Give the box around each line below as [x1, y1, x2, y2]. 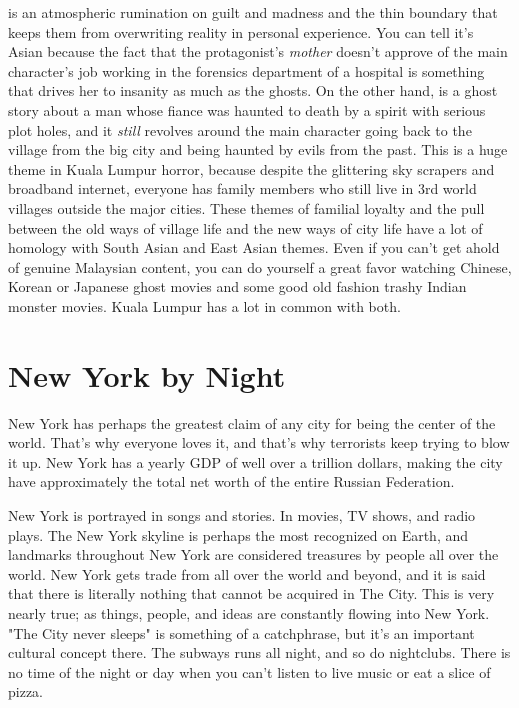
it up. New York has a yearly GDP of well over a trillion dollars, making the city [8, 451, 503, 472]
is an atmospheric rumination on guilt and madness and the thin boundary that [8, 2, 498, 22]
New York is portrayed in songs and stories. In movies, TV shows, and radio [8, 505, 476, 525]
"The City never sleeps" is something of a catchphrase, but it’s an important [8, 622, 475, 643]
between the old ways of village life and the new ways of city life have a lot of [8, 217, 483, 238]
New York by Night [8, 354, 286, 395]
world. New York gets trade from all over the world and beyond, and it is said [8, 563, 486, 584]
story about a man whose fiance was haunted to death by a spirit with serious [8, 99, 486, 120]
